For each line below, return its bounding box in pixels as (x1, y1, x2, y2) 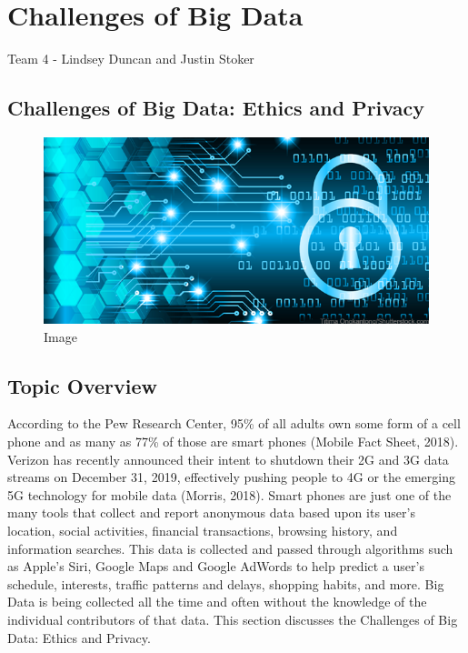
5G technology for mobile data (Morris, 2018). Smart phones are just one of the (7, 485, 452, 504)
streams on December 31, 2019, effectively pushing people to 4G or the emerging (7, 467, 455, 487)
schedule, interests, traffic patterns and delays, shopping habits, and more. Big (7, 574, 444, 593)
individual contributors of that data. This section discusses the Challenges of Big (7, 610, 458, 628)
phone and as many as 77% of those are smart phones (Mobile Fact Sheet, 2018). (7, 432, 459, 451)
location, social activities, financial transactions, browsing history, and (7, 521, 398, 540)
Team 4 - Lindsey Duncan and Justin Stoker (7, 49, 254, 68)
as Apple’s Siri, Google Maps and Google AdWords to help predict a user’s (7, 557, 424, 576)
